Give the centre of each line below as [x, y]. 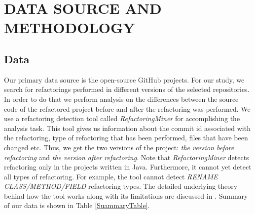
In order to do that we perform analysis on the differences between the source [121, 99]
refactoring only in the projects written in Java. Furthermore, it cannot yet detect [128, 167]
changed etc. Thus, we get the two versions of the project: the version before [119, 147]
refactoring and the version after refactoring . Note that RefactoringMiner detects [127, 157]
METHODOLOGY [70, 27]
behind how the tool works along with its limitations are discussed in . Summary [126, 195]
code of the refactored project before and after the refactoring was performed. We [127, 108]
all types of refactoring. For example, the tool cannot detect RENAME [111, 176]
